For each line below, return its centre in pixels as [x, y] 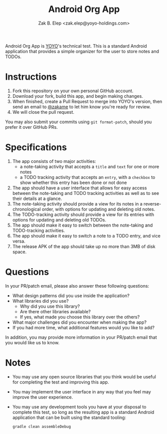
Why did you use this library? [50, 306]
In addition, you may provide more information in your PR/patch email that [81, 337]
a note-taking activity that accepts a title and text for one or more [89, 166]
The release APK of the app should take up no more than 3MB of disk [84, 246]
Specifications [36, 148]
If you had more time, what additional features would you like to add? [83, 327]
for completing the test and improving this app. [60, 382]
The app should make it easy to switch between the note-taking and [82, 225]
